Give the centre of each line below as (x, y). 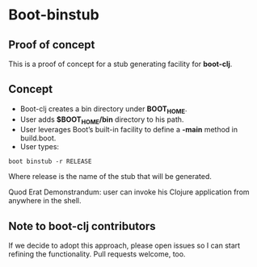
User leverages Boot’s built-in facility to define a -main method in (129, 130)
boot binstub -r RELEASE (50, 162)
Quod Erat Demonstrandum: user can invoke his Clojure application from (129, 192)
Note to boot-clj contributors (82, 226)
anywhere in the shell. (45, 201)
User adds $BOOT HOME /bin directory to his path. (102, 120)
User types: (39, 147)
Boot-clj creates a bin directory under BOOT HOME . (103, 109)
